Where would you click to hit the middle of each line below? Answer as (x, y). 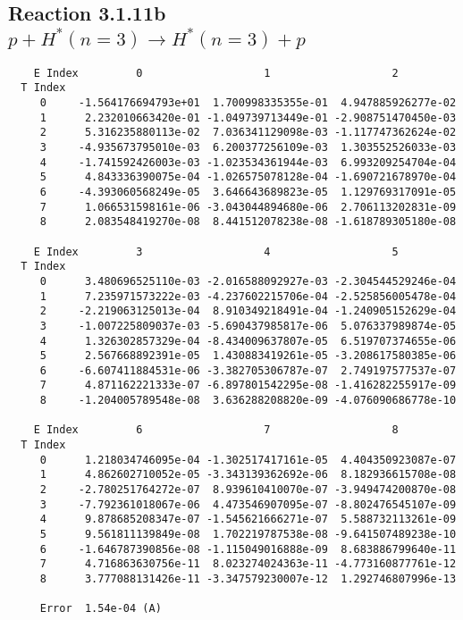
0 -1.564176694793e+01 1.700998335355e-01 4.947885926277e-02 (248, 103)
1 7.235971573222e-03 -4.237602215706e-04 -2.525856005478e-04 (248, 296)
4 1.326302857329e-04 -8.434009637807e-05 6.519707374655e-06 (248, 341)
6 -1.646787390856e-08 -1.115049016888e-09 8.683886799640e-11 (248, 549)
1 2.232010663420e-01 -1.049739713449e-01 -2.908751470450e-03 (248, 117)
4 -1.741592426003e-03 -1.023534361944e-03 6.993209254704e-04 (248, 162)
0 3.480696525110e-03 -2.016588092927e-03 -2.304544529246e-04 (248, 281)
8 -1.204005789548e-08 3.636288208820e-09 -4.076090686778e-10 (248, 401)
